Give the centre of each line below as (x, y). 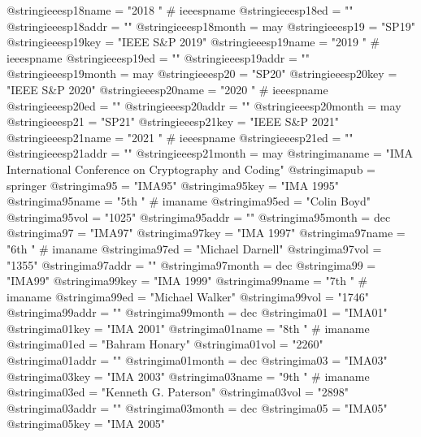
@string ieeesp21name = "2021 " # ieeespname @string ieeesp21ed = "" (180, 137)
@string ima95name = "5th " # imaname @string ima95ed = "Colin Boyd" (189, 201)
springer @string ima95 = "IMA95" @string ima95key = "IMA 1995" (173, 185)
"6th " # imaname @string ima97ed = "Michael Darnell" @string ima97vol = (194, 248)
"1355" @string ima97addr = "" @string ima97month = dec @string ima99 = (191, 264)
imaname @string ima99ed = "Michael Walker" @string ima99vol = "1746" (188, 296)
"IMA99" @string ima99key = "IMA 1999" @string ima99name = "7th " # (187, 281)
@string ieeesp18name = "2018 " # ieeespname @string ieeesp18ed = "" (180, 10)
